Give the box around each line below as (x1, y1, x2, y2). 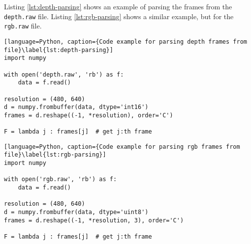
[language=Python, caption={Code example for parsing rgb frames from (4, 143, 240, 150)
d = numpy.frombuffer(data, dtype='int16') (4, 104, 149, 111)
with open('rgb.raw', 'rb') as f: (4, 176, 117, 183)
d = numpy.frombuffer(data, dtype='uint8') (4, 209, 149, 216)
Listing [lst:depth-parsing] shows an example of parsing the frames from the (4, 1, 232, 11)
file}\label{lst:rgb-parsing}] (4, 151, 106, 159)
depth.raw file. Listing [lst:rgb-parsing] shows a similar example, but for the (4, 11, 234, 21)
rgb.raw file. (4, 21, 42, 31)
